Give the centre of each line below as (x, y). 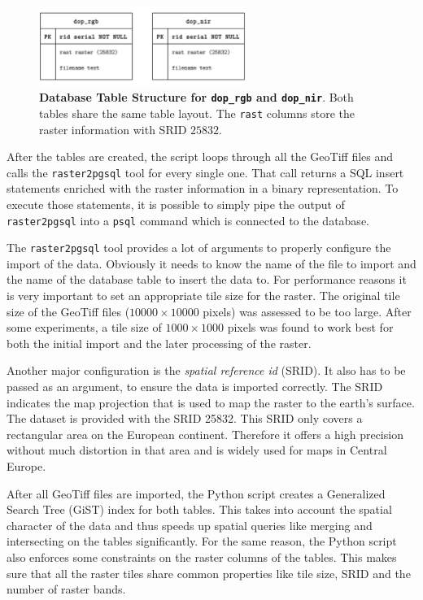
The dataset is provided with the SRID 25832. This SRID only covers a (185, 418)
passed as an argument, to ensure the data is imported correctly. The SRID (195, 387)
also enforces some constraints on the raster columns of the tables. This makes (202, 557)
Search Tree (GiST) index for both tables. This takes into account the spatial (199, 509)
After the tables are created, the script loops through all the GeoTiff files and (200, 157)
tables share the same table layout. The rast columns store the (197, 113)
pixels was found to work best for (310, 327)
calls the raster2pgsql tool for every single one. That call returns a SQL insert (205, 172)
